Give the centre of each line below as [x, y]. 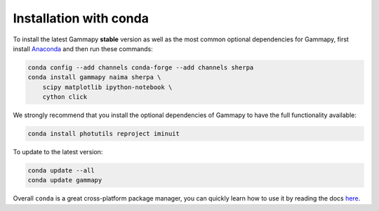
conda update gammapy [65, 180]
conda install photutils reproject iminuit [104, 134]
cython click [65, 97]
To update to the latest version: [58, 152]
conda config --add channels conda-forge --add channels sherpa [141, 67]
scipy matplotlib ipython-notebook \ [107, 87]
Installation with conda [81, 18]
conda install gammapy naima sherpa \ [94, 77]
